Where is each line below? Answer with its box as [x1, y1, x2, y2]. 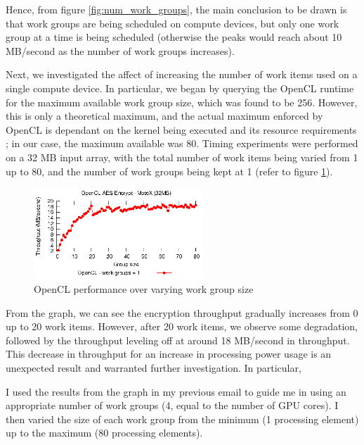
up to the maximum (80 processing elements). [6, 425, 203, 440]
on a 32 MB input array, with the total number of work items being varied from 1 [6, 149, 358, 164]
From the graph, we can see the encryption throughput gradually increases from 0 [6, 305, 358, 320]
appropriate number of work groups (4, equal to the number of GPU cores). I [6, 398, 339, 413]
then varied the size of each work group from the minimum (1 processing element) [6, 411, 359, 426]
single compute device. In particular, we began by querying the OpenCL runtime [6, 80, 354, 95]
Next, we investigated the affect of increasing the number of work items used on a [6, 67, 358, 82]
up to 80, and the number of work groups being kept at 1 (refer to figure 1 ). [6, 163, 333, 178]
